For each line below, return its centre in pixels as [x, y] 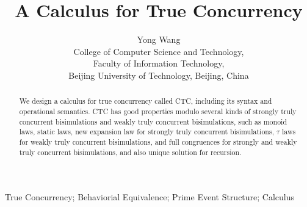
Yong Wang [159, 39]
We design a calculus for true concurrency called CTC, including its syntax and [146, 101]
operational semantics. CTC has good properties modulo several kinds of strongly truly [158, 111]
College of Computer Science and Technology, [159, 51]
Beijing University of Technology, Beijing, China [159, 75]
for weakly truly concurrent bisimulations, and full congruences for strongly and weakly [158, 141]
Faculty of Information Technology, [159, 63]
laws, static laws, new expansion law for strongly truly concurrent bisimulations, [146, 132]
